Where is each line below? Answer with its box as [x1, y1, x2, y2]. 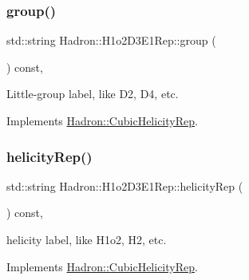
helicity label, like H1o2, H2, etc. [6, 231, 167, 247]
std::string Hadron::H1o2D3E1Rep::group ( [6, 32, 216, 49]
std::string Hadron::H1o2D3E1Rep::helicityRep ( [6, 177, 243, 194]
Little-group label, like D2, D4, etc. [6, 85, 179, 102]
